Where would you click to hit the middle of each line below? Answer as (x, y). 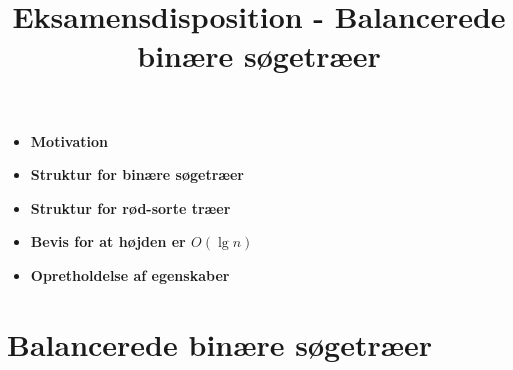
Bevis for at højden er (108, 241)
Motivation (69, 140)
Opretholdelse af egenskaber (130, 274)
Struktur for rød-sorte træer (130, 207)
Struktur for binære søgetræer (137, 174)
